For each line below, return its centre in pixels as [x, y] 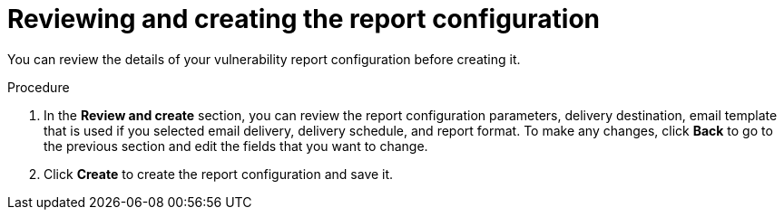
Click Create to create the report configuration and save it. [219, 174]
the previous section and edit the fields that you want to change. [236, 146]
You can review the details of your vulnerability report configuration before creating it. [264, 59]
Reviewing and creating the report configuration [304, 19]
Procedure [39, 87]
